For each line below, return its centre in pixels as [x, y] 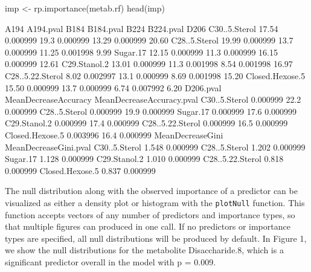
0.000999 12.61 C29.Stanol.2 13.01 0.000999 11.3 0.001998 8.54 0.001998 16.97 [149, 64]
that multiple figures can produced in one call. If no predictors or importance [148, 226]
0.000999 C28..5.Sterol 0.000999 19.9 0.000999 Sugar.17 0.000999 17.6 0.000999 [151, 111]
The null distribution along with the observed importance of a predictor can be [151, 191]
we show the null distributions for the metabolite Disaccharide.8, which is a [144, 250]
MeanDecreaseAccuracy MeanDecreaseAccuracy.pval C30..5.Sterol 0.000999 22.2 [153, 99]
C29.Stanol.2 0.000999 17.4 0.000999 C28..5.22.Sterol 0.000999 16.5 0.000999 [146, 123]
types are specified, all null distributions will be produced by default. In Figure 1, [156, 238]
